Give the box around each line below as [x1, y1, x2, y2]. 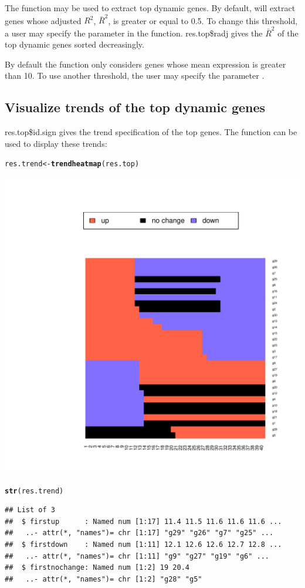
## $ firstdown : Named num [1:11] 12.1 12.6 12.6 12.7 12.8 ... [5, 540, 282, 549]
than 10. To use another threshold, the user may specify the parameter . [5, 69, 265, 82]
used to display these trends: [5, 137, 107, 149]
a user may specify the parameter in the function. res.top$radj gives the [5, 26, 263, 39]
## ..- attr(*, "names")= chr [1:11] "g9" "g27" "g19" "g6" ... [5, 552, 270, 560]
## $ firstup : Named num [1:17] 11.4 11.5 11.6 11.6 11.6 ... [5, 517, 282, 526]
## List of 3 [5, 506, 55, 515]
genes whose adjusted [5, 14, 82, 26]
